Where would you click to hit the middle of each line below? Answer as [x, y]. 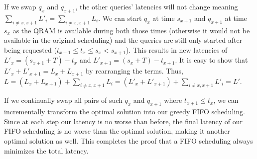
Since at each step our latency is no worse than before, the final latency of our [124, 121]
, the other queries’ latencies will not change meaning [157, 6]
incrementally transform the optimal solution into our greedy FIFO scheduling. [125, 112]
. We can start [120, 18]
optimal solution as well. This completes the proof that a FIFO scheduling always [128, 141]
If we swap [20, 6]
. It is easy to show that [211, 60]
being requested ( [30, 49]
